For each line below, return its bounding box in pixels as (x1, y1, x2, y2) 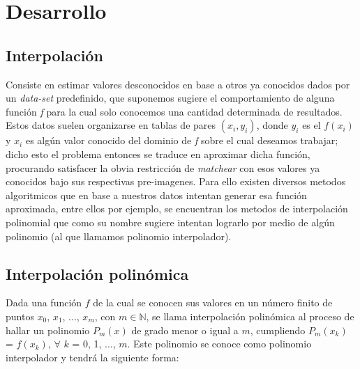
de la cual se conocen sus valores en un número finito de (93, 295, 333, 310)
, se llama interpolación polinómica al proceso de (146, 308, 354, 323)
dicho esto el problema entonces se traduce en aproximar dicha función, (6, 146, 310, 161)
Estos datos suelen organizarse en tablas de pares (6, 118, 216, 132)
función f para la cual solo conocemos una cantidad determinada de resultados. (6, 104, 343, 118)
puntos (6, 308, 34, 323)
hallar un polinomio (6, 322, 90, 337)
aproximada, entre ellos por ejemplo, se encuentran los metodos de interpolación (6, 201, 348, 216)
